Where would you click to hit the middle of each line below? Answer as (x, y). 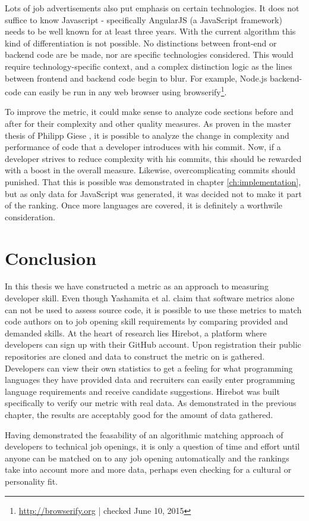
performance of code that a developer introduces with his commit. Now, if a (143, 147)
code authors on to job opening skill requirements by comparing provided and (146, 321)
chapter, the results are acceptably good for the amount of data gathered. (139, 414)
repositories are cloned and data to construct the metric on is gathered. (135, 356)
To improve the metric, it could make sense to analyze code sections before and (149, 112)
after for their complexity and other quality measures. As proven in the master (148, 123)
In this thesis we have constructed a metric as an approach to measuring (137, 286)
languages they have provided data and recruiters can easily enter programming (150, 380)
